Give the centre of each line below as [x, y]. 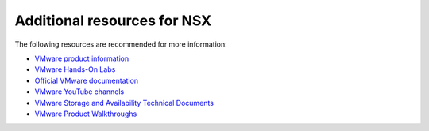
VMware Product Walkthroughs [86, 114]
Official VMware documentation [87, 80]
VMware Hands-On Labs [75, 69]
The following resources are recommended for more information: [121, 44]
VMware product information [82, 58]
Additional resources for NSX [113, 21]
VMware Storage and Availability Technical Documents [124, 103]
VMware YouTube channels [79, 92]
